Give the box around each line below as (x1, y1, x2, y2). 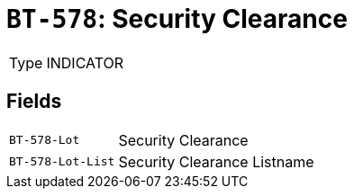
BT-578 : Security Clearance (6, 4, 348, 34)
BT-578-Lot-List (9, 155, 115, 169)
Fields (6, 90, 62, 113)
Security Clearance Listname (118, 152, 314, 171)
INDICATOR (46, 53, 124, 72)
